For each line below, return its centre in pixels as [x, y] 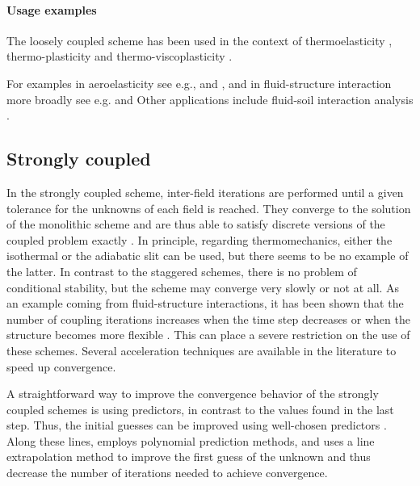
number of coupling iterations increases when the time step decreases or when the [208, 318]
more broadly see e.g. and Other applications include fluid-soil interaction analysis [210, 99]
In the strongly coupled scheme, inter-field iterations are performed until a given [205, 192]
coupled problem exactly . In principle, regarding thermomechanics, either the [199, 239]
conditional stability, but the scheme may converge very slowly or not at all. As [203, 287]
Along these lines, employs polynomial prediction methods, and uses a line [191, 440]
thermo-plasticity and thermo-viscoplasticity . [120, 56]
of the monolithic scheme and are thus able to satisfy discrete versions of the [196, 224]
